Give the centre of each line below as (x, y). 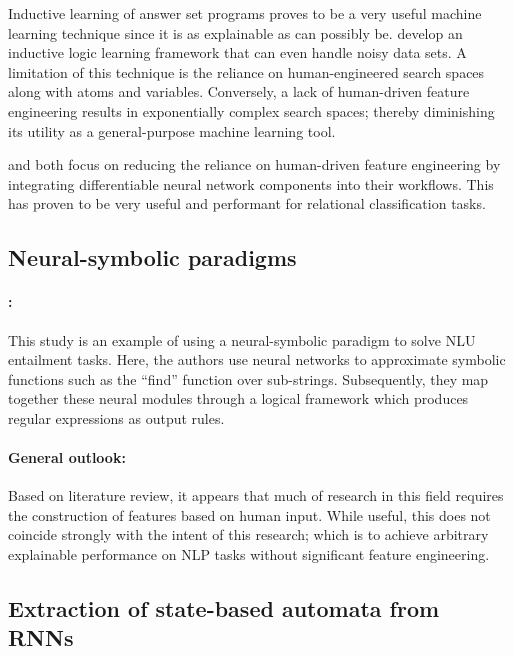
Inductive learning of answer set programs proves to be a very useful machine (245, 13)
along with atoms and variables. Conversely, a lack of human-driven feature (239, 91)
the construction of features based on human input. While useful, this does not (249, 514)
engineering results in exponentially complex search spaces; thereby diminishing (251, 110)
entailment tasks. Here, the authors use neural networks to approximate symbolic (257, 359)
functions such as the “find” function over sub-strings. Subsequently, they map (248, 378)
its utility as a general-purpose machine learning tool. (172, 130)
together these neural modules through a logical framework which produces (238, 398)
